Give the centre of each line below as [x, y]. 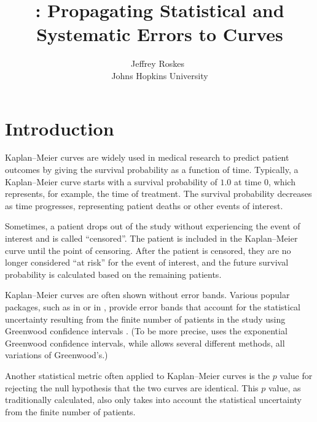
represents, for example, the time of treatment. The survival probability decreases [158, 194]
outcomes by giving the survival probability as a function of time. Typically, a [152, 170]
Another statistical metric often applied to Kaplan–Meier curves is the [137, 375]
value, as [285, 387]
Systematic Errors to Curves [160, 34]
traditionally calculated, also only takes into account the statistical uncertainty [154, 400]
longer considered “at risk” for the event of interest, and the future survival [147, 262]
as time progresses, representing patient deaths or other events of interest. [144, 205]
